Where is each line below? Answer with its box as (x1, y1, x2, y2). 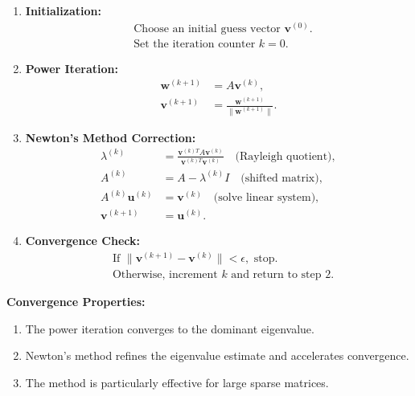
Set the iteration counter (134, 38, 256, 50)
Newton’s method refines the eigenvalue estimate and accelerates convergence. (25, 347, 409, 364)
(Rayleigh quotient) (235, 150, 332, 162)
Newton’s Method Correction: (25, 129, 196, 145)
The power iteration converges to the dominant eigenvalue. (25, 320, 314, 337)
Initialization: (25, 2, 101, 18)
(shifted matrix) (240, 172, 319, 184)
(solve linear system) (213, 192, 316, 204)
